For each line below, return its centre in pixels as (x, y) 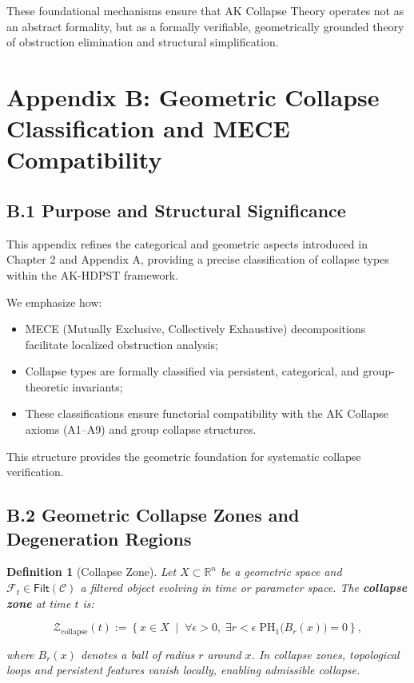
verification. (35, 472)
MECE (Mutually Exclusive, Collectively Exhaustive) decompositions (195, 329)
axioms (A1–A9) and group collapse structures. (141, 429)
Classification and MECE (148, 128)
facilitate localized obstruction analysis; (121, 344)
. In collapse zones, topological (325, 654)
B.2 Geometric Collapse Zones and (153, 515)
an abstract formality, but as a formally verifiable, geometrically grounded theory (205, 26)
